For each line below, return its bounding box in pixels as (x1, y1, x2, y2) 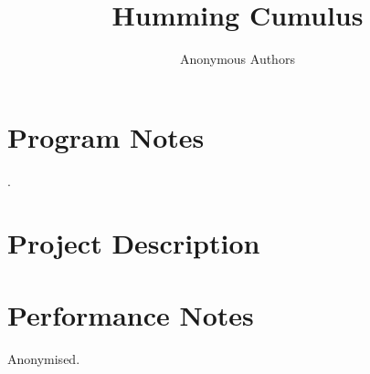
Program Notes (7, 118, 205, 155)
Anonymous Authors (180, 49, 295, 68)
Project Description (7, 224, 260, 262)
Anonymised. (7, 348, 80, 368)
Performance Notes (7, 296, 254, 333)
